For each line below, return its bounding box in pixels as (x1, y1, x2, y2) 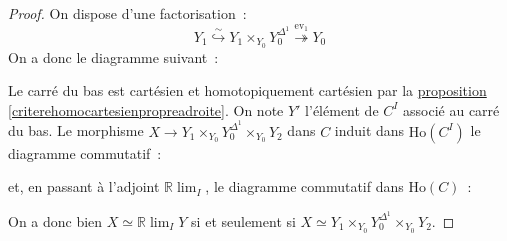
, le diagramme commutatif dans (205, 176, 404, 197)
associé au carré (403, 99, 500, 120)
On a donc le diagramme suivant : (8, 46, 219, 67)
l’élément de (305, 99, 379, 120)
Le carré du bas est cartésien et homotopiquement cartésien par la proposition (8, 80, 487, 101)
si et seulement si (191, 210, 296, 231)
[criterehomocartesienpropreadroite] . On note (8, 99, 284, 120)
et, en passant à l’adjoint (8, 176, 160, 197)
